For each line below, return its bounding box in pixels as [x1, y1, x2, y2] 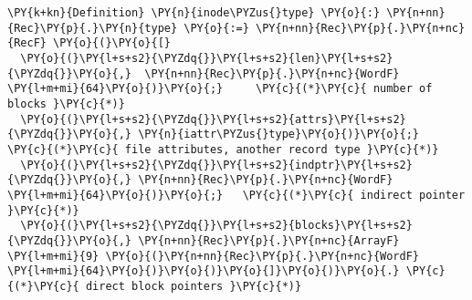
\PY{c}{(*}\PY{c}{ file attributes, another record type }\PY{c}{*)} [7, 142, 439, 156]
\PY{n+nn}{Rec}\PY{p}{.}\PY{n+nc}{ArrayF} [138, 233, 400, 247]
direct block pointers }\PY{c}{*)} [85, 279, 302, 293]
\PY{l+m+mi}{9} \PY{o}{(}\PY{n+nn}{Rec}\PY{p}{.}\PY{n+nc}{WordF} [7, 249, 420, 263]
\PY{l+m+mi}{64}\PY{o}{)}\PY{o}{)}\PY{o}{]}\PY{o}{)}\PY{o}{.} [7, 264, 400, 278]
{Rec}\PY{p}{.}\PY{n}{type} [7, 21, 178, 35]
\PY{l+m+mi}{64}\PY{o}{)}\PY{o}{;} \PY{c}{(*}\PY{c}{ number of [7, 82, 433, 96]
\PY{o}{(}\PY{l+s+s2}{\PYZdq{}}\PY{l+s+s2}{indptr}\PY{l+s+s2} [20, 158, 413, 171]
